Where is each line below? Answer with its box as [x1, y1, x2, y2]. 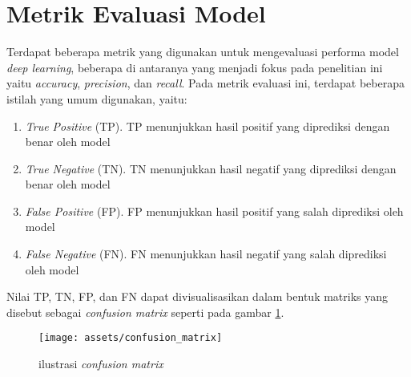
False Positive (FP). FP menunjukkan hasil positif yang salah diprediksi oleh [25, 202, 404, 219]
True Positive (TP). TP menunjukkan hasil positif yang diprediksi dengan [25, 117, 390, 134]
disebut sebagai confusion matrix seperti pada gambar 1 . [6, 303, 284, 320]
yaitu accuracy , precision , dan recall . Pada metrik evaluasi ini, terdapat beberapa [6, 75, 405, 91]
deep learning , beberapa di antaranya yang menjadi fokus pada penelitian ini [6, 59, 383, 75]
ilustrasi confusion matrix [38, 355, 163, 372]
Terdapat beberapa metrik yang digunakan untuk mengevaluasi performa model [6, 43, 399, 60]
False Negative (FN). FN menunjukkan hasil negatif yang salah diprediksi [25, 245, 387, 262]
